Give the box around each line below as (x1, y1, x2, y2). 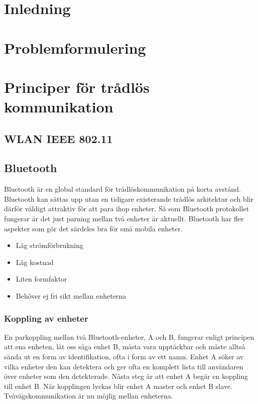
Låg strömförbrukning (16, 240, 84, 250)
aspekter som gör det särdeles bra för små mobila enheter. (4, 223, 183, 233)
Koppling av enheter (4, 312, 88, 324)
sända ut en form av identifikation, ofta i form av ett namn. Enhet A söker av (4, 351, 244, 362)
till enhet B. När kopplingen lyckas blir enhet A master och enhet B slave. (4, 380, 232, 391)
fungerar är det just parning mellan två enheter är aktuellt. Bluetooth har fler (4, 213, 244, 224)
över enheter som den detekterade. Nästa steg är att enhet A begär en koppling (4, 371, 248, 381)
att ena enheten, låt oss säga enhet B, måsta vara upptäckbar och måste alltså (4, 341, 245, 352)
